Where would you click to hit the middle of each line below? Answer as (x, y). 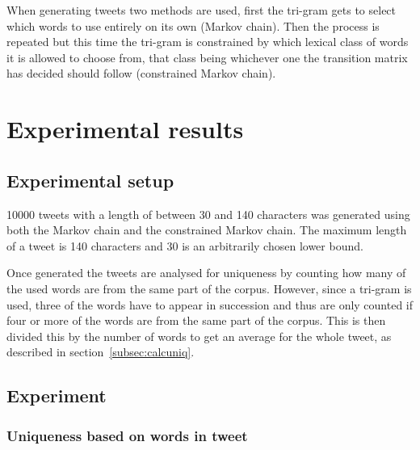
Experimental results (125, 129)
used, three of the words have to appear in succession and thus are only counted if (210, 304)
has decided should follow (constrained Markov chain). (141, 73)
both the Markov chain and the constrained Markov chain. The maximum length (207, 230)
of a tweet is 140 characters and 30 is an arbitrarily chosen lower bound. (185, 245)
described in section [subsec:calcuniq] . (101, 352)
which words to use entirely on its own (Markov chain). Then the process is (193, 25)
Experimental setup (90, 180)
